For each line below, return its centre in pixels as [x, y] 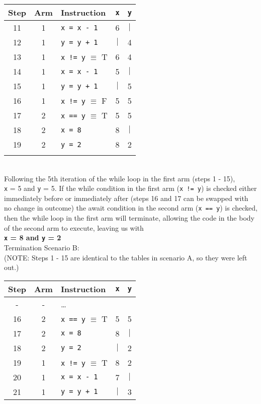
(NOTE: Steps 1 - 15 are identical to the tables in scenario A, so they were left [126, 257]
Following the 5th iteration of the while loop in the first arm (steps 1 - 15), [120, 178]
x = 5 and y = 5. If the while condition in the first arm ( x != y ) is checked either [130, 188]
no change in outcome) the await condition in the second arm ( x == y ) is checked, [131, 208]
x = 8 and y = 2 [33, 238]
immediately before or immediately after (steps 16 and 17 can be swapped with [126, 198]
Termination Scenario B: [42, 247]
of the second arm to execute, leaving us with [74, 227]
